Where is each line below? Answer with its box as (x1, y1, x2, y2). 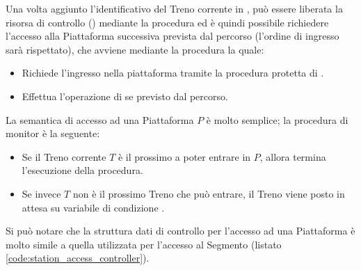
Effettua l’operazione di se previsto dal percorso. (22, 88, 228, 103)
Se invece (22, 186, 61, 200)
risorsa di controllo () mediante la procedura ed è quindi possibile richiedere (6, 15, 329, 29)
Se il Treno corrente (22, 149, 106, 164)
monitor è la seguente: (6, 126, 100, 141)
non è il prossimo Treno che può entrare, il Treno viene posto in (72, 186, 345, 200)
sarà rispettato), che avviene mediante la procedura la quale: (6, 42, 264, 56)
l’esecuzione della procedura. (22, 163, 143, 177)
